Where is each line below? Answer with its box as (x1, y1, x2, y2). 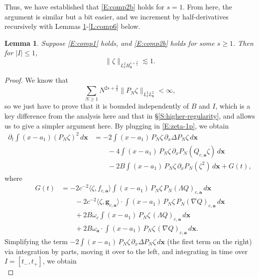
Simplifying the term (4, 236, 68, 246)
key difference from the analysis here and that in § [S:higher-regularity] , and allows (4, 110, 256, 121)
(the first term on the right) (167, 236, 252, 246)
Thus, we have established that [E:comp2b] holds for (4, 1, 164, 11)
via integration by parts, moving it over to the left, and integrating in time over (4, 246, 248, 256)
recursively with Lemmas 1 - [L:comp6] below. (4, 21, 140, 31)
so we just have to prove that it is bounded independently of (4, 101, 189, 111)
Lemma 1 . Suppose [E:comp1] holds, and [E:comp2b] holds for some (4, 37, 215, 48)
